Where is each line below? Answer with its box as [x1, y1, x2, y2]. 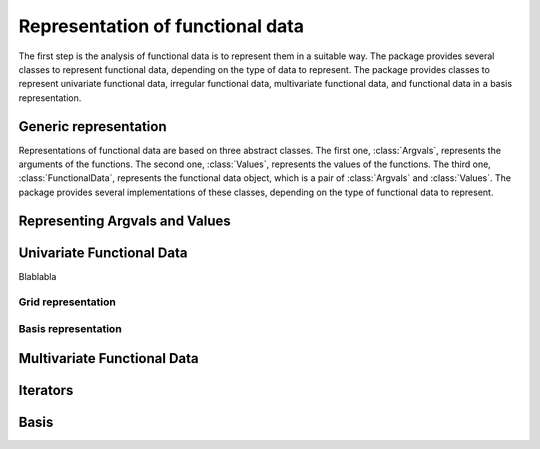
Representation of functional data [18, 15, 305, 37]
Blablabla [18, 270, 57, 282]
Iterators [18, 381, 74, 399]
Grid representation [18, 295, 117, 309]
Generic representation [18, 118, 167, 135]
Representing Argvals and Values [18, 212, 232, 229]
